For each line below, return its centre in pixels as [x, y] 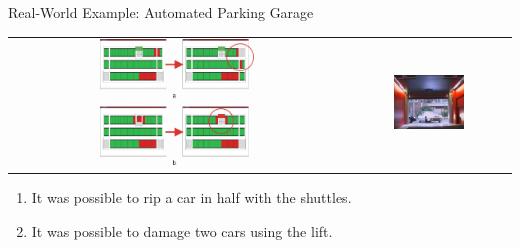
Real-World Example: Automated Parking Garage [161, 12]
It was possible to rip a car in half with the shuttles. [191, 196]
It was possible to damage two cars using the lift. [182, 230]
